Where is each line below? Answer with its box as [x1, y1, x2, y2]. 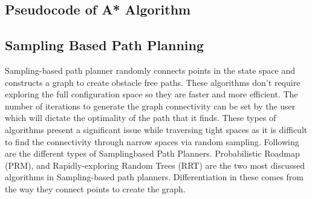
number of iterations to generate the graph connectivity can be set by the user [5, 99, 296, 112]
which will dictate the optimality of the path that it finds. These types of [5, 111, 276, 124]
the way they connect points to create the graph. [5, 182, 186, 195]
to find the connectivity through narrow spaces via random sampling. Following [5, 135, 299, 148]
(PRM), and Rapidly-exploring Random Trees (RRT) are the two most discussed [5, 158, 305, 171]
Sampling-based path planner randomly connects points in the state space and [5, 64, 295, 76]
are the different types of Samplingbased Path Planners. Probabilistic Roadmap [5, 147, 300, 160]
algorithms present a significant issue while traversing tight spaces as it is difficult [5, 123, 308, 135]
